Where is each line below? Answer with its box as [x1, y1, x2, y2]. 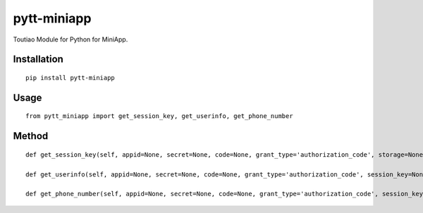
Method [13, 130, 49, 142]
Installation [13, 53, 63, 65]
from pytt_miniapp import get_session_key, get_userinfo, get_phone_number [25, 112, 293, 120]
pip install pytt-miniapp [25, 74, 116, 82]
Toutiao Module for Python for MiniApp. [13, 35, 128, 44]
